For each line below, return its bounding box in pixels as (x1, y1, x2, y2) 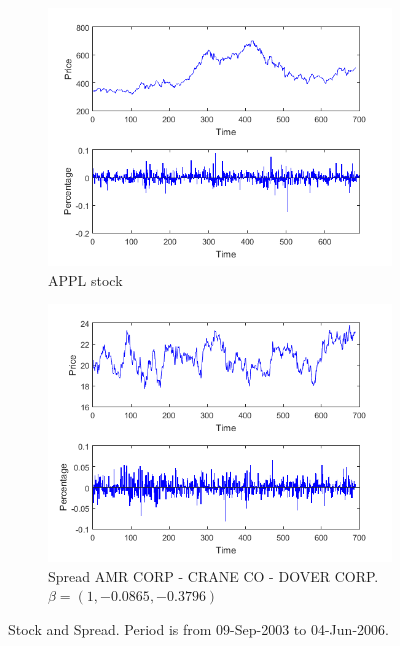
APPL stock (48, 269, 123, 290)
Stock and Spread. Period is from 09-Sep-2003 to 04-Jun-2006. (8, 618, 389, 639)
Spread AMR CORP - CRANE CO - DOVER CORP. (48, 565, 379, 586)
